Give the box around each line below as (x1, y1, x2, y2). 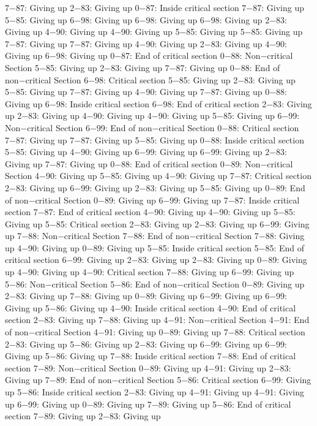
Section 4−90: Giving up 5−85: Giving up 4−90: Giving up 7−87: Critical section (5, 169, 311, 182)
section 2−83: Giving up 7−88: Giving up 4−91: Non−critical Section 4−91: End (5, 313, 310, 326)
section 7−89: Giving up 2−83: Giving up (5, 409, 161, 422)
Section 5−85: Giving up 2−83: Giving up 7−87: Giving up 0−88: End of (5, 61, 280, 74)
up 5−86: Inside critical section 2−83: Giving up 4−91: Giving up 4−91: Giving (5, 386, 304, 398)
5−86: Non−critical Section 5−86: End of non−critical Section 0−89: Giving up (5, 277, 305, 290)
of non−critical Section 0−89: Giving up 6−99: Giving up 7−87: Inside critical (5, 193, 300, 206)
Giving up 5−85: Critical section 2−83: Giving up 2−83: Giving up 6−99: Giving (5, 217, 310, 230)
